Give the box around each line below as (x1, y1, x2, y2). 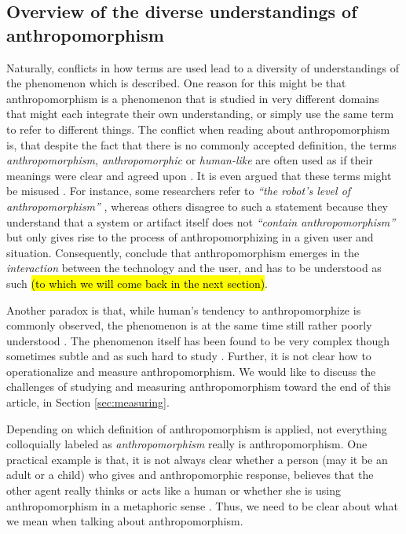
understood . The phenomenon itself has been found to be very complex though (6, 332, 390, 348)
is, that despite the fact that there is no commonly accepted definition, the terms (6, 136, 397, 153)
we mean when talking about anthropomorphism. (6, 513, 243, 529)
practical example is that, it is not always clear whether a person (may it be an (6, 451, 388, 467)
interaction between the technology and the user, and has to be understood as (6, 260, 382, 276)
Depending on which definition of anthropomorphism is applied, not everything (6, 420, 387, 436)
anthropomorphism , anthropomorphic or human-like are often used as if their (6, 152, 373, 168)
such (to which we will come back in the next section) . (6, 274, 269, 291)
